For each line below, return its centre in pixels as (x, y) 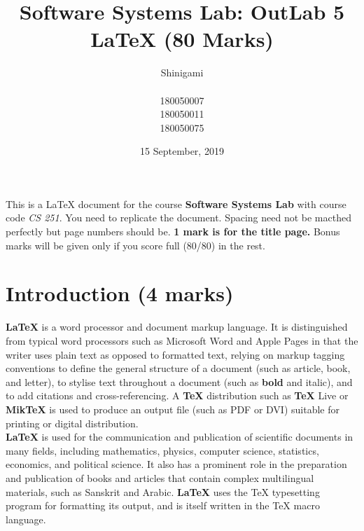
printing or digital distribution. (72, 423)
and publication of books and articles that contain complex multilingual (160, 477)
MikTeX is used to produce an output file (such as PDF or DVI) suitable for (173, 409)
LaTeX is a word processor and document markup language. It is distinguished (177, 327)
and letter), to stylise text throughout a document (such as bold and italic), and (179, 381)
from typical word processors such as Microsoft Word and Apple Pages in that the (182, 340)
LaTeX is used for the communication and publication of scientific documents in (180, 437)
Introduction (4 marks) (120, 293)
